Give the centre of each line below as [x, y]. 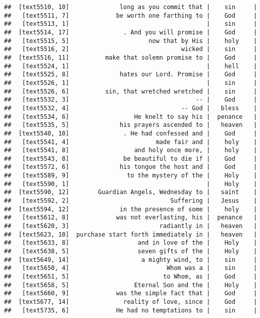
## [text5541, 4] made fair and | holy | [131, 142]
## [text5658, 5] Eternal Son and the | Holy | [131, 285]
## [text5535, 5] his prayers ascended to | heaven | [131, 125]
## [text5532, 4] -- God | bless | [131, 108]
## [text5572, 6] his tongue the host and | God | [131, 167]
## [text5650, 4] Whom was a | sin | [131, 268]
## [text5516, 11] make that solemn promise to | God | [131, 57]
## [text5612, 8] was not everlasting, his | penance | [131, 218]
